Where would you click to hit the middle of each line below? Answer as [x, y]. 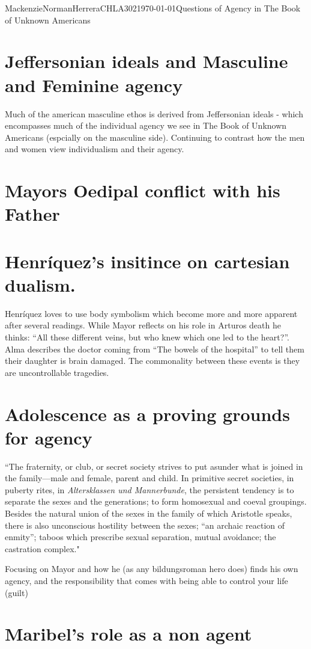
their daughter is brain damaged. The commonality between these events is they [152, 361]
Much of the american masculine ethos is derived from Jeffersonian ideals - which [154, 113]
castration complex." [42, 548]
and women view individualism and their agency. [95, 149]
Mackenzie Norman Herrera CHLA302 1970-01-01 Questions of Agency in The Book [153, 8]
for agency [49, 437]
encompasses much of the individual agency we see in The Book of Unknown [146, 125]
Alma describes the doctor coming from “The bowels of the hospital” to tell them [155, 349]
